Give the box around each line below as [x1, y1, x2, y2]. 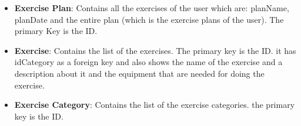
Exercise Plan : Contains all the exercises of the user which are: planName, [14, 2, 289, 13]
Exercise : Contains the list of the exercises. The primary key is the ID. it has [14, 44, 296, 56]
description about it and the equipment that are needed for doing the [14, 67, 265, 79]
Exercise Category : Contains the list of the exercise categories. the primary [14, 98, 295, 111]
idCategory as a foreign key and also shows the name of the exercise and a [14, 56, 283, 68]
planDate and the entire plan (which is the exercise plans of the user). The [14, 13, 284, 25]
